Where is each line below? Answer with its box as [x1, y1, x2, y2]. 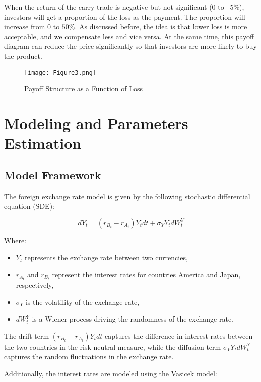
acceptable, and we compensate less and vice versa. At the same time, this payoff [4, 31, 254, 41]
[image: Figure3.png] [24, 69, 97, 76]
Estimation [4, 133, 82, 153]
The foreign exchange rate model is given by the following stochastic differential [4, 190, 250, 201]
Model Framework [4, 167, 101, 182]
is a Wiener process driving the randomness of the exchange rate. [32, 313, 234, 324]
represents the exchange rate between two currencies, [24, 252, 188, 263]
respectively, [16, 280, 54, 290]
